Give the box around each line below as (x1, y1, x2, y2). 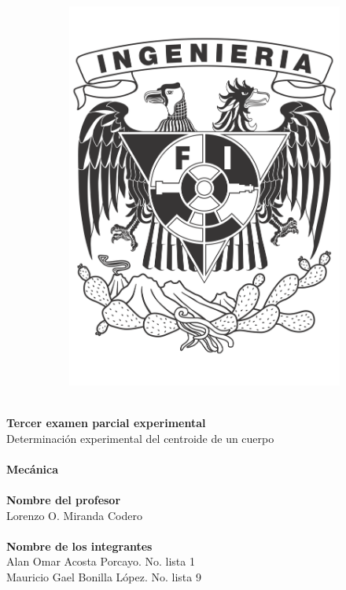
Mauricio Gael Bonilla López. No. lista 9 (6, 569, 201, 584)
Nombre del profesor (6, 492, 121, 508)
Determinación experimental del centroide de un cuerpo (6, 430, 274, 446)
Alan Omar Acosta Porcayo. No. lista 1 (6, 553, 195, 570)
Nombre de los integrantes (6, 537, 153, 554)
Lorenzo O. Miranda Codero (6, 507, 142, 523)
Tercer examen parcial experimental (6, 415, 206, 431)
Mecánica (6, 460, 59, 477)
